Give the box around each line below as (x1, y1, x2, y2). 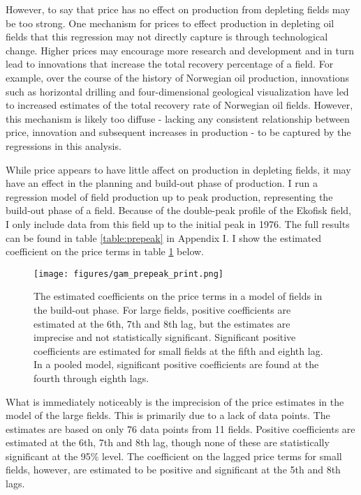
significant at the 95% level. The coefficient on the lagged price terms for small (6, 448, 342, 463)
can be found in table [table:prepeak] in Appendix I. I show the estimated (6, 230, 322, 245)
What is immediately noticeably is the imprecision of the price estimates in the (6, 394, 344, 409)
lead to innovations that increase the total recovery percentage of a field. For (6, 56, 334, 71)
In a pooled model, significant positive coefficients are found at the (34, 357, 319, 372)
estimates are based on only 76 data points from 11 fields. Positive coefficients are (6, 421, 355, 436)
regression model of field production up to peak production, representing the (6, 189, 333, 204)
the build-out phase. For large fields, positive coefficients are (34, 302, 291, 317)
